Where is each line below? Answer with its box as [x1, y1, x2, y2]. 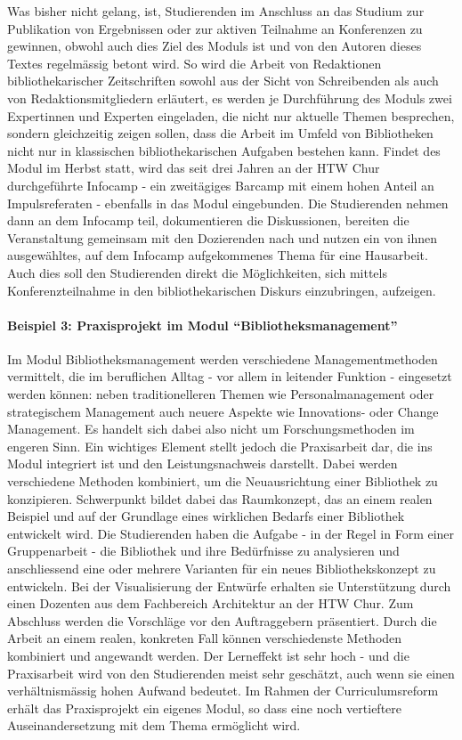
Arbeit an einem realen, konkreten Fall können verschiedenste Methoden [7, 629, 402, 647]
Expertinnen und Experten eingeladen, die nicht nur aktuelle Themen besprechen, [7, 106, 455, 125]
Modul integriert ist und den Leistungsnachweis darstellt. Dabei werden [7, 454, 398, 473]
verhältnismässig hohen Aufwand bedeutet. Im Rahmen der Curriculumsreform [7, 681, 439, 700]
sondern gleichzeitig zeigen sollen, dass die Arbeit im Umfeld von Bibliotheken [7, 124, 434, 142]
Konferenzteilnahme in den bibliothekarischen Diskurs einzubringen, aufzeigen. [7, 281, 436, 299]
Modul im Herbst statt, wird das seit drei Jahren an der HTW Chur [7, 159, 380, 177]
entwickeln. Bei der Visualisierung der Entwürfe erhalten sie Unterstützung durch [7, 576, 451, 595]
